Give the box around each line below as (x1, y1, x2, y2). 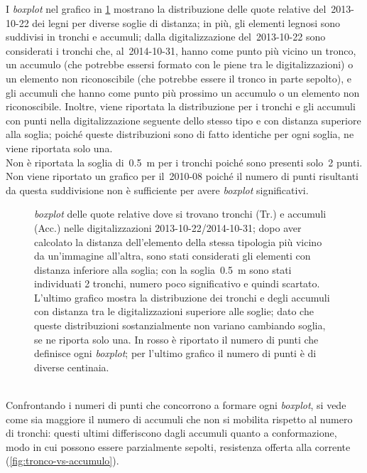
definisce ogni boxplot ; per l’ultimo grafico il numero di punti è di (34, 346, 317, 361)
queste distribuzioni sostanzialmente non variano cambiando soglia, (34, 318, 326, 333)
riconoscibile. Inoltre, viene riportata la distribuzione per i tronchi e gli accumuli (6, 99, 356, 114)
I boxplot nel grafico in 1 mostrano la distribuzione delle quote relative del (6, 1, 327, 16)
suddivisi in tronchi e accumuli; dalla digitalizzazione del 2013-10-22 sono (6, 29, 326, 44)
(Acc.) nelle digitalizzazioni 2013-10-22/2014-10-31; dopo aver (34, 220, 302, 235)
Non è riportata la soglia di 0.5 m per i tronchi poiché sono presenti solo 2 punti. (6, 154, 363, 169)
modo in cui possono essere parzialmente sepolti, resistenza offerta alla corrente (6, 439, 351, 454)
